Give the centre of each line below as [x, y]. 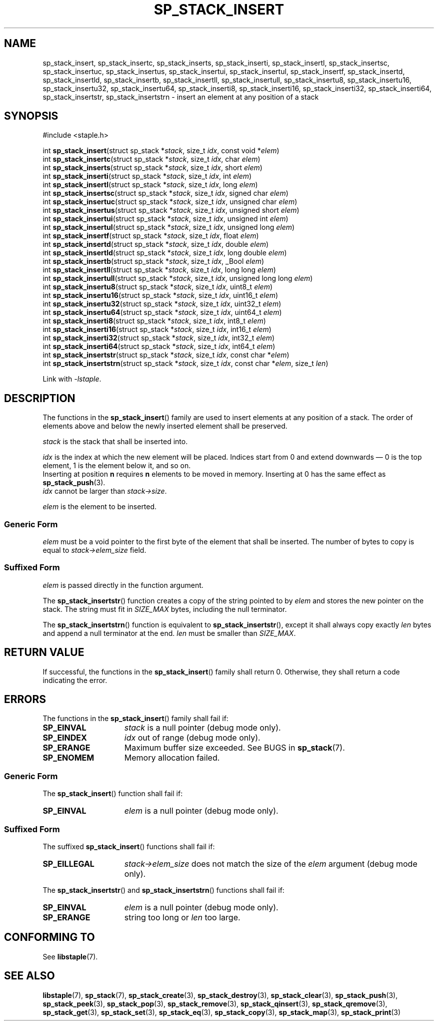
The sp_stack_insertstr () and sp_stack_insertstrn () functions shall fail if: [163, 890]
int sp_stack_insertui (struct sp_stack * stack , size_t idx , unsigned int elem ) [165, 219]
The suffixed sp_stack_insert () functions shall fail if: [129, 846]
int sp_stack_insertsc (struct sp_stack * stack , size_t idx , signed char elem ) [165, 193]
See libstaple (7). [70, 956]
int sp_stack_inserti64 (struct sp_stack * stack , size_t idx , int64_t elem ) [159, 347]
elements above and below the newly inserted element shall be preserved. [165, 426]
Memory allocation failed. [172, 758]
